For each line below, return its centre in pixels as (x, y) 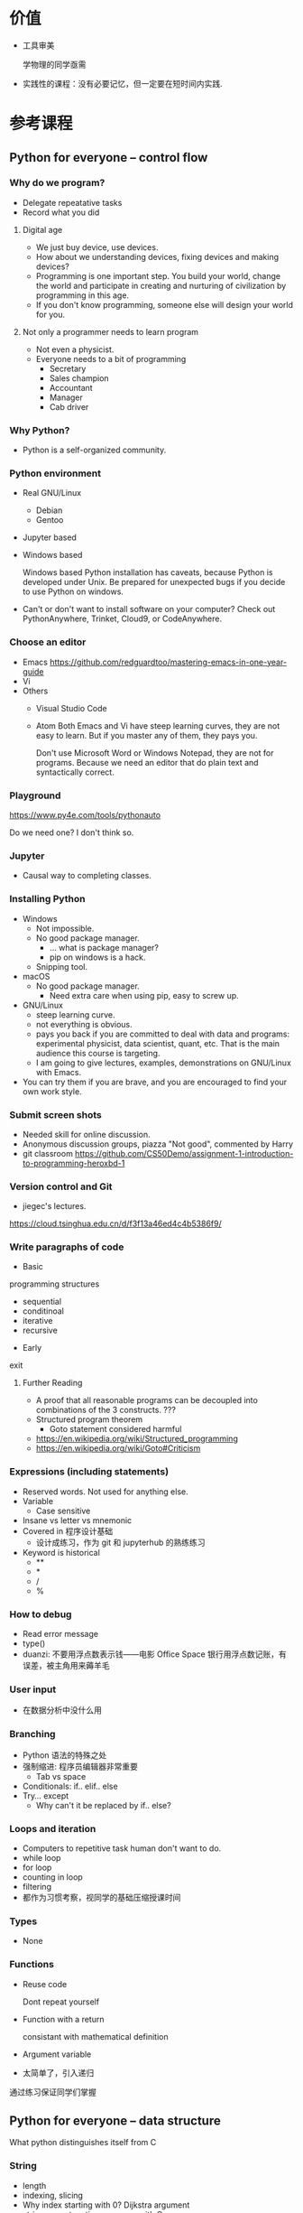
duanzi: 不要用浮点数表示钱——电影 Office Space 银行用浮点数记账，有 (154, 1654)
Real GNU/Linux (52, 493)
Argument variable (57, 2054)
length (34, 2185)
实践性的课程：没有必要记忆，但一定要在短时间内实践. (122, 83)
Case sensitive (63, 1511)
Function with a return (63, 2019)
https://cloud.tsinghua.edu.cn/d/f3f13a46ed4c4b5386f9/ (116, 1223)
